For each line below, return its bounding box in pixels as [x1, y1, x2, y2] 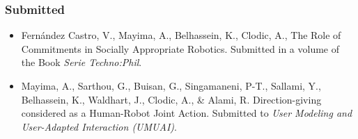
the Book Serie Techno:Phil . [21, 55, 142, 69]
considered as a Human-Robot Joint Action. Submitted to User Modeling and [21, 106, 352, 120]
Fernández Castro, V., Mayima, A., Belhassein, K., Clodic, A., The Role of [21, 28, 341, 42]
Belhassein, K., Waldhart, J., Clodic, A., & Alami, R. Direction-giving [21, 92, 322, 106]
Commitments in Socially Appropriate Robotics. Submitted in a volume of [21, 41, 340, 56]
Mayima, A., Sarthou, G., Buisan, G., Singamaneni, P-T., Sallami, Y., [21, 79, 321, 92]
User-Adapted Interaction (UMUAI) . [21, 119, 177, 133]
